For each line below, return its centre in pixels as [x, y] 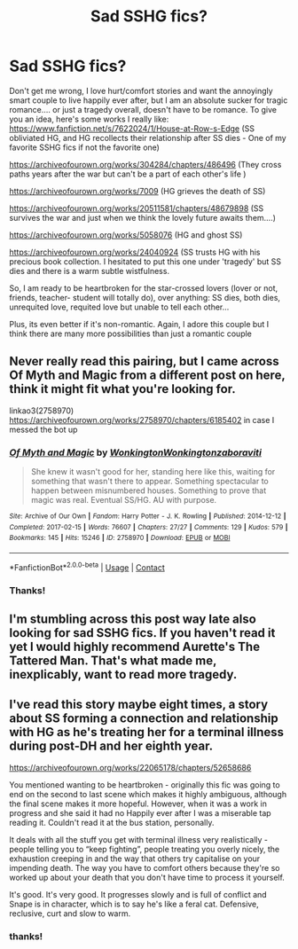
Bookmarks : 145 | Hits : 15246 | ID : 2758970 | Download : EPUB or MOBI [120, 538]
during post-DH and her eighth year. [111, 746]
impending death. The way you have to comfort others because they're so [145, 867]
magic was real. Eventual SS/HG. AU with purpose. [124, 500]
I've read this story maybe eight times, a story [139, 705]
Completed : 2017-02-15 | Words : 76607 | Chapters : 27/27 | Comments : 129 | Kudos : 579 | [149, 527]
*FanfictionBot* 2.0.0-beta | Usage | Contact [87, 567]
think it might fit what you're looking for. [123, 389]
